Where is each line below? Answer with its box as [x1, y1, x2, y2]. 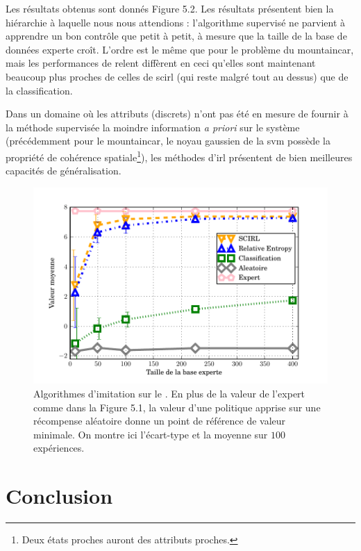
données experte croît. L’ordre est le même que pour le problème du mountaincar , [6, 42, 354, 56]
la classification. [6, 83, 73, 97]
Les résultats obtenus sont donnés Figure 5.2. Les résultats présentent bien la [6, 1, 334, 15]
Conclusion [6, 482, 113, 510]
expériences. [33, 441, 85, 455]
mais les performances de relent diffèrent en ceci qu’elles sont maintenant [6, 56, 316, 70]
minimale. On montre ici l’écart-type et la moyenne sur [33, 427, 268, 441]
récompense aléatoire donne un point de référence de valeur [33, 413, 286, 428]
